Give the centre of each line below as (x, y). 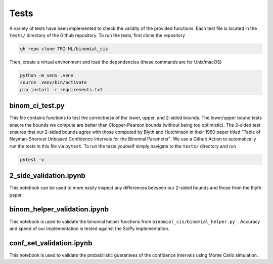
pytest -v (32, 159)
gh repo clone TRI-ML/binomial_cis (64, 49)
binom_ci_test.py (37, 106)
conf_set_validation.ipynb (51, 243)
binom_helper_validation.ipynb (59, 210)
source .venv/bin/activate (53, 83)
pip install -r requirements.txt (61, 89)
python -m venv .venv (47, 75)
